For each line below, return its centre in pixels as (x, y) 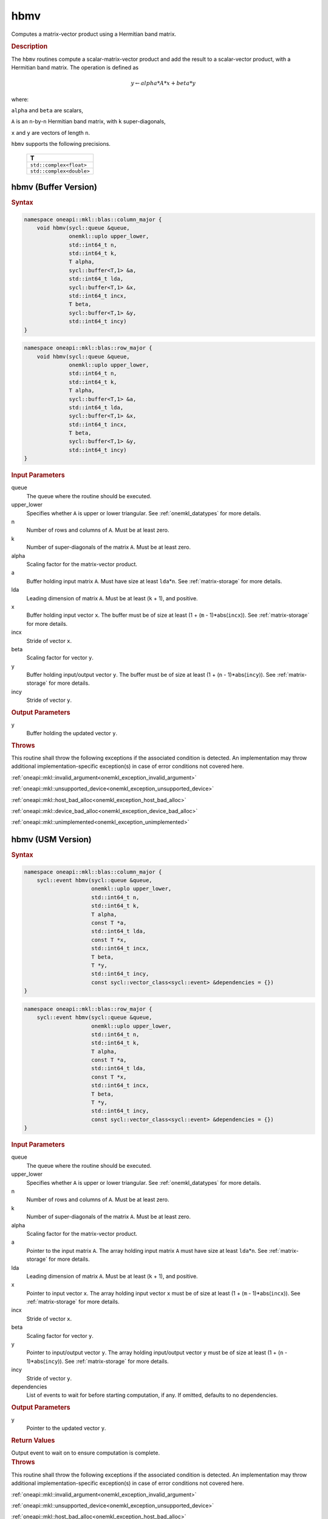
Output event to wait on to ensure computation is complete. (86, 1453)
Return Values (33, 1440)
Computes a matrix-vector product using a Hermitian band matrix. (94, 34)
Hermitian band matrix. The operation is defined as (75, 67)
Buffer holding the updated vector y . (72, 733)
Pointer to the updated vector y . (66, 1428)
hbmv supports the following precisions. (61, 144)
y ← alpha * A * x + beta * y (163, 83)
